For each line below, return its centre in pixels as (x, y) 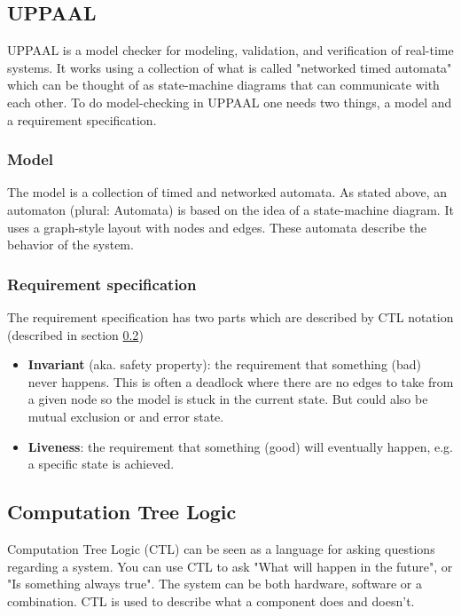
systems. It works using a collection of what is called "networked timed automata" (230, 67)
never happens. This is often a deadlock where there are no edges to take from (241, 381)
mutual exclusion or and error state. (126, 416)
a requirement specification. (82, 119)
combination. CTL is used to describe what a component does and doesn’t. (211, 600)
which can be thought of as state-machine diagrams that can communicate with (223, 85)
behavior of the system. (70, 245)
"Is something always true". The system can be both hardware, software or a (215, 584)
